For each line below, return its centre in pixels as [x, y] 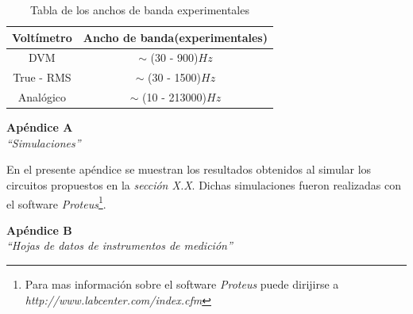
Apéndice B [39, 230]
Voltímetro [42, 37]
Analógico [42, 97]
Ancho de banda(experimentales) [175, 37]
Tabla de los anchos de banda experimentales [140, 10]
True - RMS [42, 77]
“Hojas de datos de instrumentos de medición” [120, 245]
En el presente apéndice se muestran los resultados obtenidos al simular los [189, 169]
